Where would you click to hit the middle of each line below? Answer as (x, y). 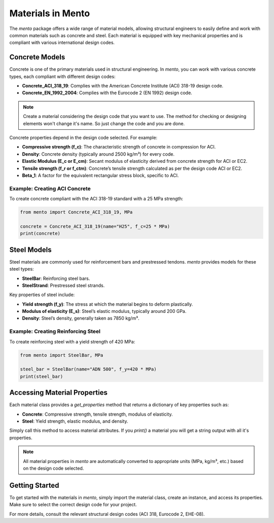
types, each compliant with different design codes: (62, 76)
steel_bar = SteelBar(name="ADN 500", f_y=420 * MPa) (88, 369)
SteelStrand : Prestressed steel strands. (63, 285)
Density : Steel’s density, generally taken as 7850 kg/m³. (81, 318)
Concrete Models (37, 57)
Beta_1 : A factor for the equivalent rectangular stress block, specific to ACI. (100, 175)
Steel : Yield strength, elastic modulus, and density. (75, 421)
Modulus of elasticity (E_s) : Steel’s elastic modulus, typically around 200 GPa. (104, 311)
